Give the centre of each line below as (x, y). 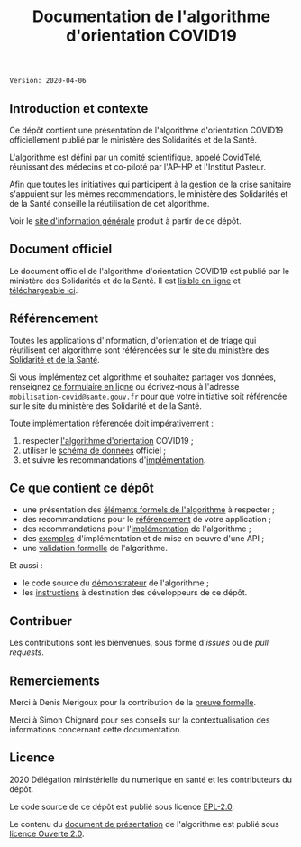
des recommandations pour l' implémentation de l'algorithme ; (137, 529)
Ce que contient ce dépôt (82, 488)
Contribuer (41, 621)
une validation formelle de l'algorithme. (95, 548)
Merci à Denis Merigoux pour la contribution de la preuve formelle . (133, 703)
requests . (27, 652)
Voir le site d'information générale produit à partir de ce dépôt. (125, 221)
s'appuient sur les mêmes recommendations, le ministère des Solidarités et (149, 194)
